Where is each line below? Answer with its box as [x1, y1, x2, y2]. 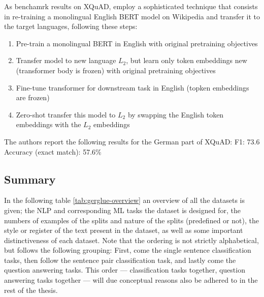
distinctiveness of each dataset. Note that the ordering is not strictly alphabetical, [4, 234, 259, 245]
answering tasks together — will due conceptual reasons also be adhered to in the [4, 275, 258, 285]
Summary [4, 171, 56, 187]
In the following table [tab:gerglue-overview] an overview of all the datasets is [4, 195, 245, 205]
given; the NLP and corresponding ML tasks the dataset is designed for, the [4, 204, 241, 215]
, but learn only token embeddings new [126, 55, 247, 66]
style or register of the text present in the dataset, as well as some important [4, 225, 243, 235]
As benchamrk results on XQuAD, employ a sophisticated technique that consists [4, 1, 258, 11]
